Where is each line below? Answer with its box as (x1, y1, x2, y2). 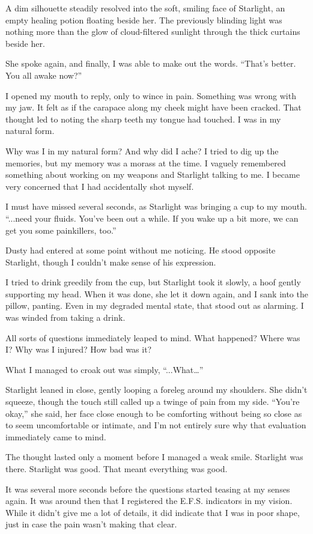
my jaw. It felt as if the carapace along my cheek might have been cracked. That (5, 101, 302, 114)
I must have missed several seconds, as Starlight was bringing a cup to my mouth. (5, 200, 307, 213)
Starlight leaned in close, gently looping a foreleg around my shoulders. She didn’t (5, 383, 308, 396)
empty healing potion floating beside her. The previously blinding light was (5, 13, 282, 26)
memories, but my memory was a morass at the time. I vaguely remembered (5, 156, 286, 169)
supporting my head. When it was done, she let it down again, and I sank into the (5, 287, 308, 300)
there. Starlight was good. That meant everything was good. (5, 463, 228, 475)
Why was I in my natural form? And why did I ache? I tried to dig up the (5, 144, 279, 157)
